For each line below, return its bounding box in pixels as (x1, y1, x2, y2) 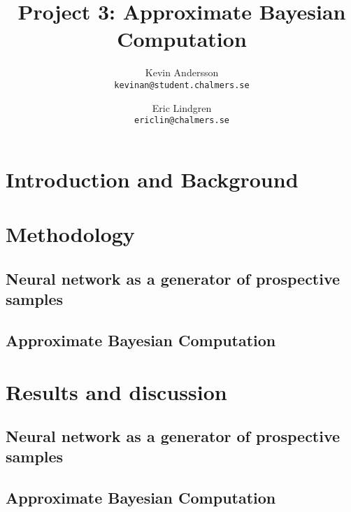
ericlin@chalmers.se (134, 115, 230, 126)
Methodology (6, 220, 135, 248)
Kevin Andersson (145, 65, 219, 80)
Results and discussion (6, 377, 227, 406)
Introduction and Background (6, 164, 299, 193)
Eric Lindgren (152, 100, 212, 115)
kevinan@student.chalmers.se (114, 80, 250, 90)
